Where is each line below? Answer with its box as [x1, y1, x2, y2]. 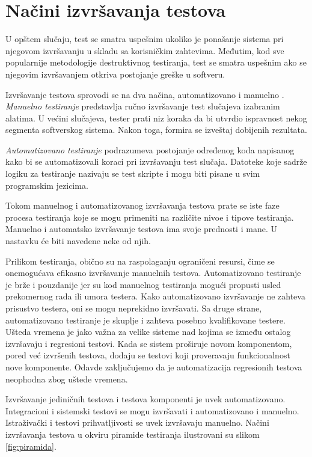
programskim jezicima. [5, 179, 88, 191]
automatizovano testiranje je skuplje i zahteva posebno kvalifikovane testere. [5, 313, 286, 326]
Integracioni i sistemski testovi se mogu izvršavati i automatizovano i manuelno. [5, 404, 299, 417]
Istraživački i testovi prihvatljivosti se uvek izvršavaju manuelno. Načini [5, 416, 269, 429]
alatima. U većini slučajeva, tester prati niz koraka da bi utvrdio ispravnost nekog [5, 111, 307, 124]
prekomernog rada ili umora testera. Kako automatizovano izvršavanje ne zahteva [5, 290, 305, 302]
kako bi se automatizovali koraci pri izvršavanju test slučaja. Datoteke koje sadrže [5, 155, 307, 168]
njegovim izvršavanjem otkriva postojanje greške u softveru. [5, 67, 225, 80]
